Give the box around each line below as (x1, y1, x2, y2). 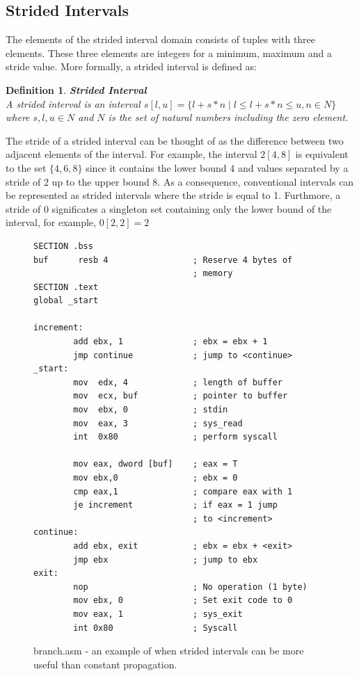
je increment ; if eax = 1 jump (73, 500, 278, 510)
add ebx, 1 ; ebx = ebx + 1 (73, 337, 268, 347)
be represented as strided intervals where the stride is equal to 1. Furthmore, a (6, 188, 341, 202)
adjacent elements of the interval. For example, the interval (6, 147, 257, 161)
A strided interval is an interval (6, 96, 141, 111)
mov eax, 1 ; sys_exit (73, 609, 243, 619)
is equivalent (295, 147, 349, 161)
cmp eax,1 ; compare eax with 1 (73, 486, 293, 497)
